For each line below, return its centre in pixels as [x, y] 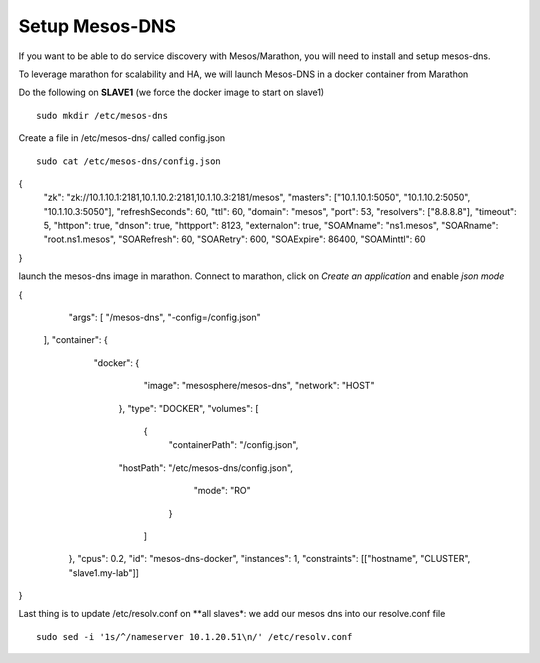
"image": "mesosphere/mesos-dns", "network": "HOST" [259, 386]
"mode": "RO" [222, 491]
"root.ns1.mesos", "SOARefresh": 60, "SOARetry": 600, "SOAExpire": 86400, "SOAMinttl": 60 [234, 239]
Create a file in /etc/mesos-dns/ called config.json [122, 138]
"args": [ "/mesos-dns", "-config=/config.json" [165, 317]
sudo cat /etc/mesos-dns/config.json [129, 161]
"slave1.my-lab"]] [104, 572]
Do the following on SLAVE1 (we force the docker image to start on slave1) [171, 92]
